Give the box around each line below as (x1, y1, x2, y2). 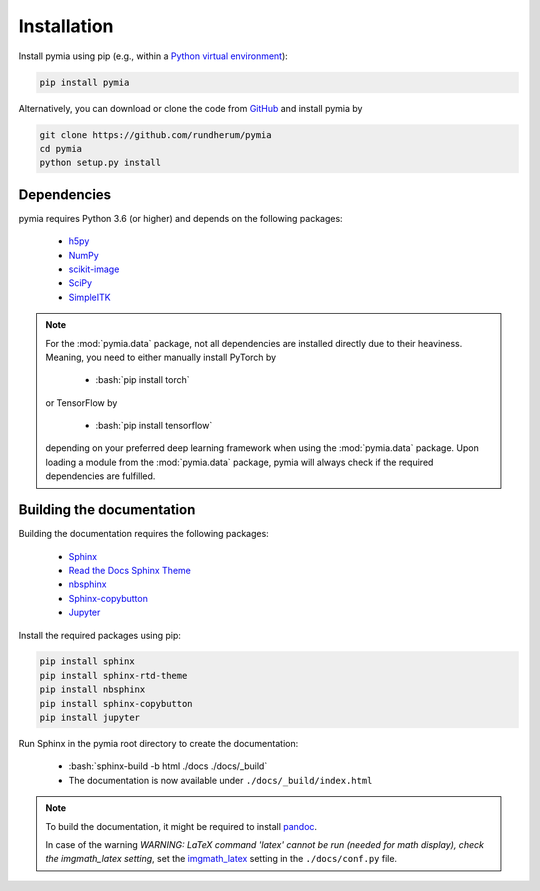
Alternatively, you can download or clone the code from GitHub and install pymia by (18, 102, 363, 114)
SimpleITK (68, 291, 111, 303)
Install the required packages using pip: (18, 629, 182, 641)
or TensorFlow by (45, 396, 118, 409)
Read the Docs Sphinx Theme (68, 564, 192, 576)
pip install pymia (39, 76, 130, 88)
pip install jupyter (39, 712, 140, 724)
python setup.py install (39, 157, 162, 169)
